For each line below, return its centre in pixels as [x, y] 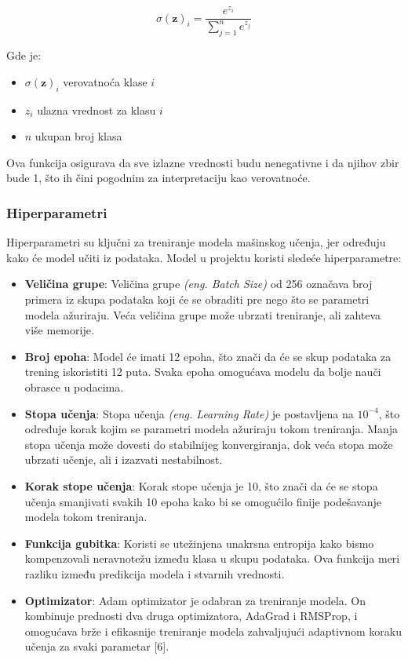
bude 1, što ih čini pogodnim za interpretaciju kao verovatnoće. [158, 178]
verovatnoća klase [105, 81]
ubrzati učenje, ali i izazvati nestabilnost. [124, 459]
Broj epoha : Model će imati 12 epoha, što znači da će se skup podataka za [208, 356]
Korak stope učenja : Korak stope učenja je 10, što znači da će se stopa [201, 485]
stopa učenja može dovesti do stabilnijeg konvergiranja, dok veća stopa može [209, 444]
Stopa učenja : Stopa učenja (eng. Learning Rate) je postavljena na [189, 413]
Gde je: [24, 55]
